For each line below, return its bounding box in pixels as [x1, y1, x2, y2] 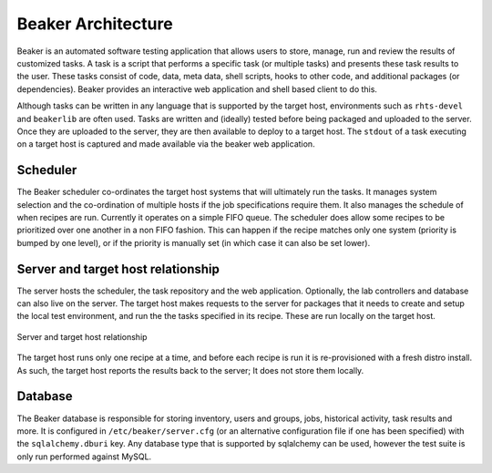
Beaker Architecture [16, 14, 173, 34]
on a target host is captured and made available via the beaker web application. [16, 139, 315, 149]
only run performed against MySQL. [16, 451, 152, 462]
